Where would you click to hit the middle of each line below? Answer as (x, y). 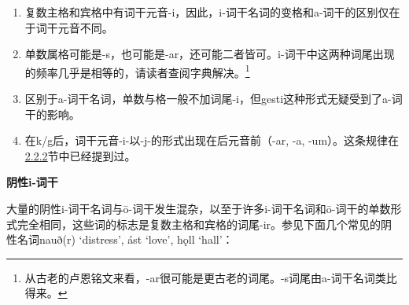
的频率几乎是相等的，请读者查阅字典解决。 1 (137, 71)
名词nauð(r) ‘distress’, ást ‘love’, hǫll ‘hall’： (125, 239)
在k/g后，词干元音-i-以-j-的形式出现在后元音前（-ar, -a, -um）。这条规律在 (212, 140)
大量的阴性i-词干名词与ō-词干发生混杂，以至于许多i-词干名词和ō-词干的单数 (199, 208)
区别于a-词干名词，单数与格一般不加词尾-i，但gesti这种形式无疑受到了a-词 (214, 99)
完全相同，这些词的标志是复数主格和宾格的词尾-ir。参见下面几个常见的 (199, 224)
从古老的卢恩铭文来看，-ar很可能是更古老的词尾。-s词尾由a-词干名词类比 (211, 277)
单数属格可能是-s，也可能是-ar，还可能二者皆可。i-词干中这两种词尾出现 (210, 54)
